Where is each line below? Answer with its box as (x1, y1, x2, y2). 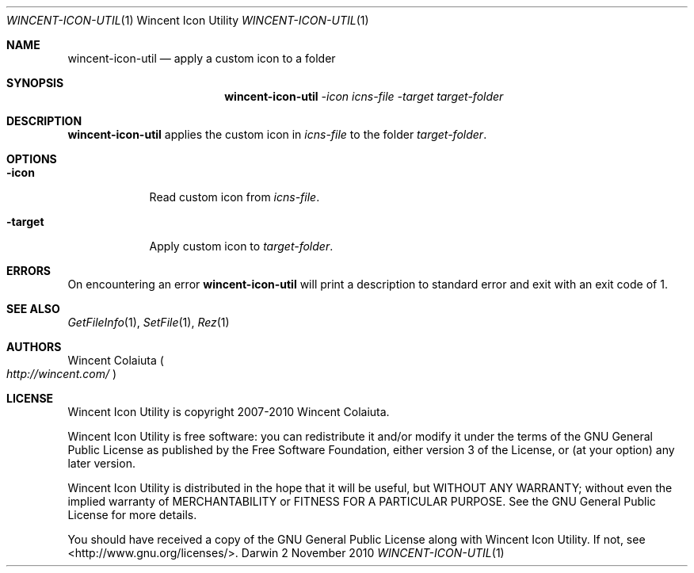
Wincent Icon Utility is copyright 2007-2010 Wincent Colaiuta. (67, 405, 390, 418)
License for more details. (67, 508, 197, 521)
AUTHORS (6, 340, 62, 353)
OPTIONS (6, 152, 57, 166)
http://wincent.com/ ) (6, 367, 117, 380)
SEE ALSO (6, 302, 60, 315)
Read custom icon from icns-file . (149, 190, 320, 204)
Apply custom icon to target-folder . (149, 239, 334, 253)
